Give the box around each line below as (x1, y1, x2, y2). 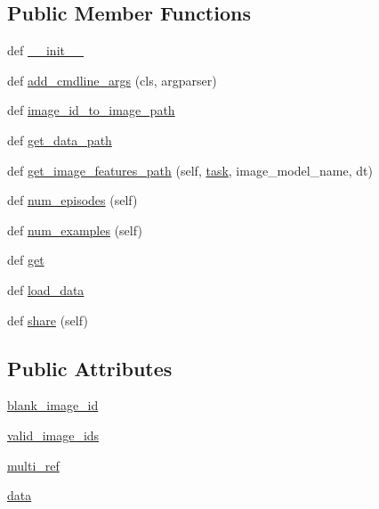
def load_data (7, 280, 85, 299)
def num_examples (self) (7, 220, 142, 239)
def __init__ (7, 41, 84, 60)
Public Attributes (7, 354, 173, 382)
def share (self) (7, 310, 88, 329)
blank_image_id (7, 396, 99, 415)
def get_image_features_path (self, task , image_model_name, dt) (7, 160, 373, 179)
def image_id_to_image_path (7, 101, 175, 119)
